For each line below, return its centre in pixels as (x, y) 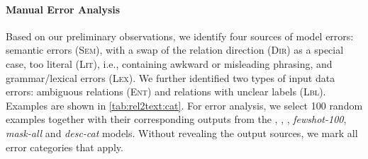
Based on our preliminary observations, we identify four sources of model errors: (180, 36)
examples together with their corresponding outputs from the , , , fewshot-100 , (176, 119)
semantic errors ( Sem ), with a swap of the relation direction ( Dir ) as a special (175, 50)
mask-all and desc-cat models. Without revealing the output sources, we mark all (182, 132)
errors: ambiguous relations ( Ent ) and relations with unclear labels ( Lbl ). (166, 92)
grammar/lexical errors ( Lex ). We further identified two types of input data (171, 77)
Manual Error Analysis (63, 9)
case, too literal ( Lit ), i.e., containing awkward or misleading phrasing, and (169, 63)
